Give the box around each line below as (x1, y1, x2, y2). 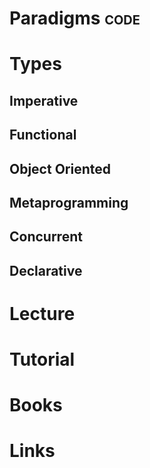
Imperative (9, 92, 79, 109)
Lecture (9, 302, 76, 325)
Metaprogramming (9, 194, 129, 211)
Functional (9, 127, 77, 144)
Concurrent (9, 228, 83, 246)
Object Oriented (9, 160, 111, 177)
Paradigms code (9, 7, 141, 30)
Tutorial (9, 348, 76, 371)
